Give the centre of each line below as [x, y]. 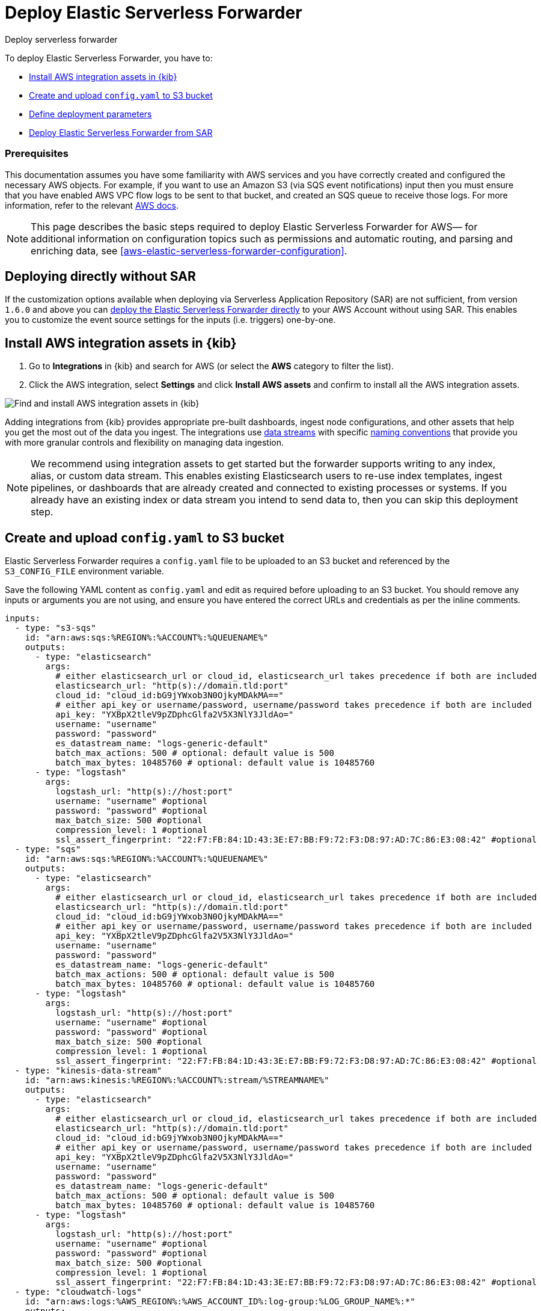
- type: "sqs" [48, 849]
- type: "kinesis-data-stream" [88, 1071]
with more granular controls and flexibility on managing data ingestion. [145, 443]
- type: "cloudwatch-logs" [78, 1292]
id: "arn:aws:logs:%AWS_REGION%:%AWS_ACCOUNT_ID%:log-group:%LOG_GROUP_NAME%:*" [220, 1302]
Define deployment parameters [90, 114]
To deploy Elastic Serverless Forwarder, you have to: [109, 58]
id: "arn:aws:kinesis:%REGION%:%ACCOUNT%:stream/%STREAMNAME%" [177, 1080]
